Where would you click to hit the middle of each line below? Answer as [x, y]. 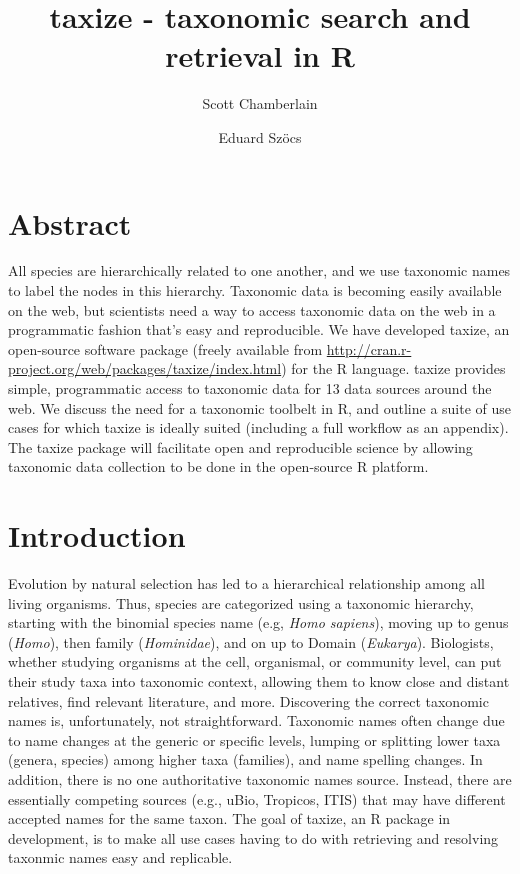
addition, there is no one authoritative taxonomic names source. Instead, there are [260, 779]
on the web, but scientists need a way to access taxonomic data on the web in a [252, 309]
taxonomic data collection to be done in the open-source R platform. [218, 466]
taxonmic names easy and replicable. [120, 857]
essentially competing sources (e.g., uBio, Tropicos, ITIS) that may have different [257, 798]
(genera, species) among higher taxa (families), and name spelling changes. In [245, 759]
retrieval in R [260, 55]
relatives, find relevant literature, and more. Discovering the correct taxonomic [248, 700]
